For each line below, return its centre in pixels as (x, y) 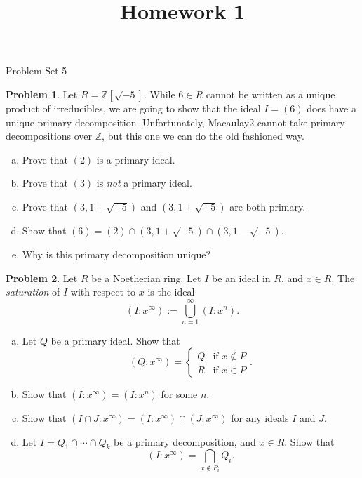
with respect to (103, 292)
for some (179, 394)
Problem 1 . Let (42, 94)
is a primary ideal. (136, 159)
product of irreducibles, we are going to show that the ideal (133, 108)
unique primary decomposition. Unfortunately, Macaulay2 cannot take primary (175, 122)
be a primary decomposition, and (185, 441)
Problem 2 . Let (42, 278)
